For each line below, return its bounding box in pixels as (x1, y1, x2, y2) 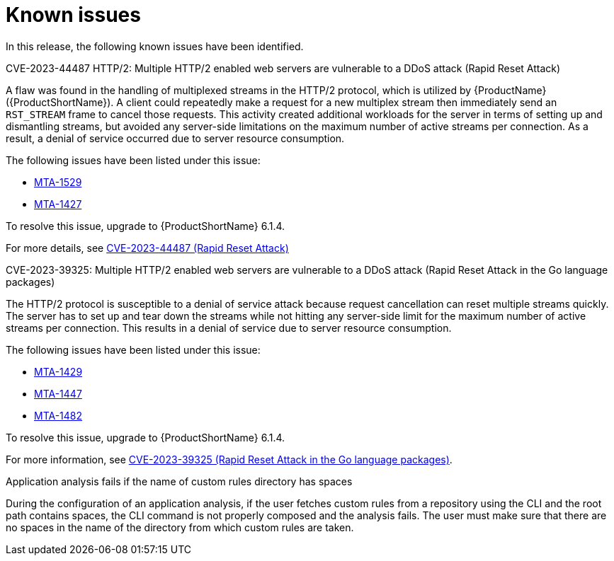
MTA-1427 (34, 197, 82, 210)
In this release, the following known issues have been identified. (6, 40, 304, 52)
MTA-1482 (34, 409, 83, 422)
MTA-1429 (34, 365, 83, 378)
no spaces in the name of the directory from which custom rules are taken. (6, 521, 354, 533)
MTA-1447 (34, 387, 82, 400)
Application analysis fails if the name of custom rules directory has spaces (6, 475, 353, 487)
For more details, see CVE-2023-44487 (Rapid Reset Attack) (6, 241, 289, 254)
